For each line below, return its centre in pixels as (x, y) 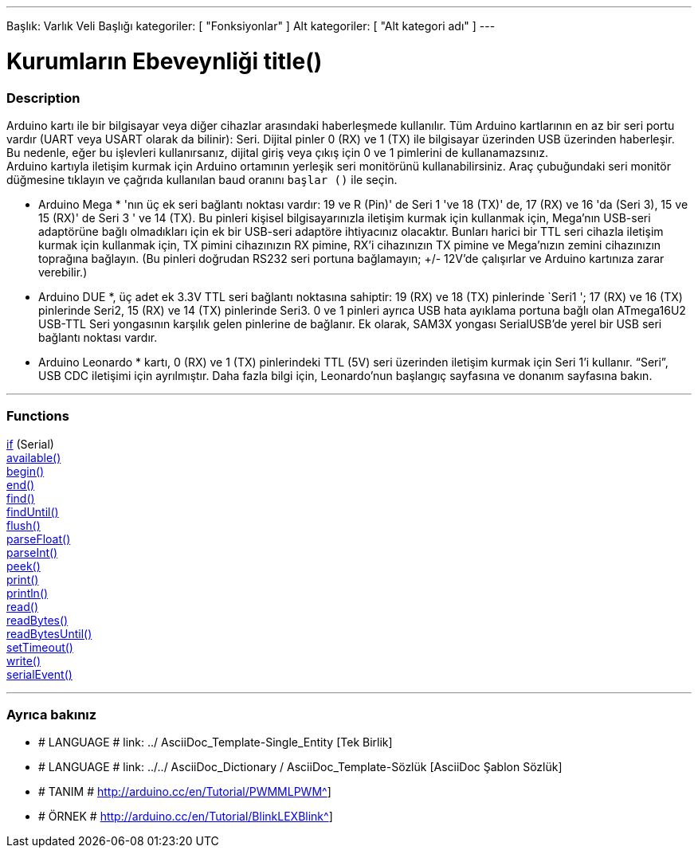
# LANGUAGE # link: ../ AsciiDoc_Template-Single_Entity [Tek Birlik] (216, 742)
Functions (38, 416)
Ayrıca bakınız (52, 715)
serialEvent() (39, 674)
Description (43, 98)
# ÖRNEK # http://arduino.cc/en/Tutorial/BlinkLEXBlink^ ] (186, 817)
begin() (25, 471)
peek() (24, 566)
